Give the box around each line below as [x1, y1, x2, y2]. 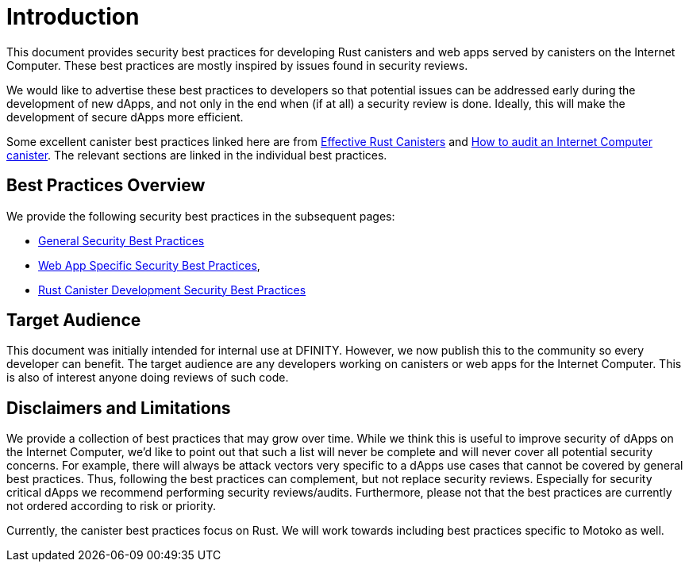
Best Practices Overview [6, 175, 206, 196]
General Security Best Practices [38, 233, 205, 248]
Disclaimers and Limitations [6, 397, 231, 418]
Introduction [6, 3, 140, 30]
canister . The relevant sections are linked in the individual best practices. [6, 148, 387, 162]
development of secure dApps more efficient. [6, 109, 244, 124]
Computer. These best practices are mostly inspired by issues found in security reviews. [6, 58, 468, 72]
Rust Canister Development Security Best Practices [38, 282, 306, 297]
